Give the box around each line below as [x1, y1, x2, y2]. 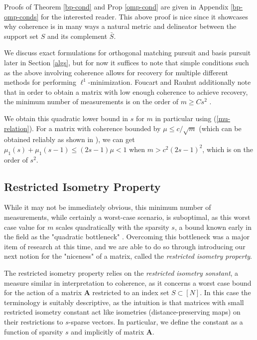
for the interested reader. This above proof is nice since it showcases [40, 11, 248, 21]
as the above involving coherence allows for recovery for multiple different [4, 67, 228, 77]
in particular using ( [155, 113, 217, 123]
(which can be [199, 123, 242, 133]
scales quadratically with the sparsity [56, 221, 169, 232]
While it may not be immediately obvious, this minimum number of [4, 202, 211, 212]
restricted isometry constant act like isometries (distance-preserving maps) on [4, 307, 241, 317]
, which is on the [202, 144, 253, 154]
